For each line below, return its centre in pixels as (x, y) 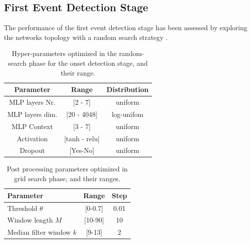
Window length (30, 220)
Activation (32, 138)
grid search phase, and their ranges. (67, 178)
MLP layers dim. (32, 114)
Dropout (32, 150)
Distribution (127, 89)
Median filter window (39, 232)
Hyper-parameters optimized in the (64, 53)
